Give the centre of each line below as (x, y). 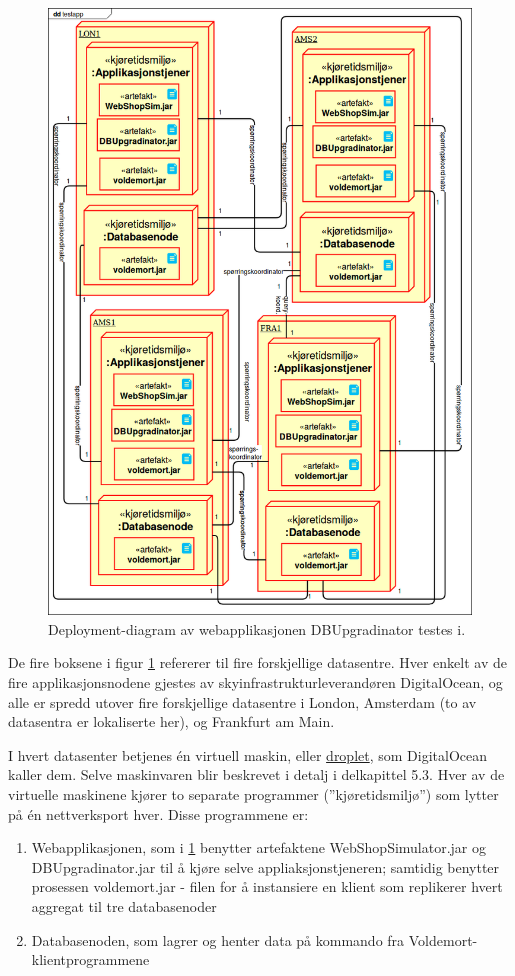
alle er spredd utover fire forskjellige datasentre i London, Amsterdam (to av (242, 701)
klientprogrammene (90, 959)
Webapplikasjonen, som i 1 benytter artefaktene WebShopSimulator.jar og (259, 847)
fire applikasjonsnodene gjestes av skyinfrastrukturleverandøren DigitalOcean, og (255, 682)
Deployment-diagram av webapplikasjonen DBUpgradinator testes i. (257, 628)
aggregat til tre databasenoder (124, 905)
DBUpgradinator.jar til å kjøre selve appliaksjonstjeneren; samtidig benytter (265, 866)
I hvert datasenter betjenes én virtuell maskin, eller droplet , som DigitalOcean (248, 754)
